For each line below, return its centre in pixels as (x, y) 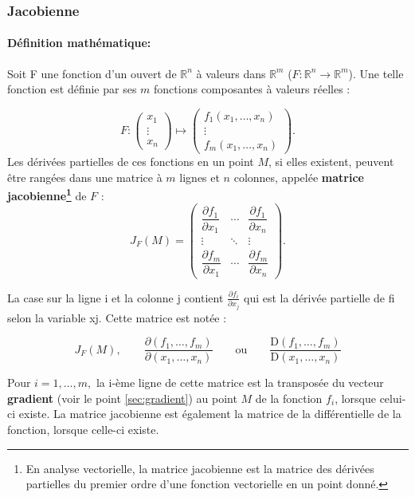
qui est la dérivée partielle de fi (319, 297)
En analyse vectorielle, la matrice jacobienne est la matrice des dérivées (200, 468)
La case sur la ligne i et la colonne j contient (115, 297)
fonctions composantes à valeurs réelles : (252, 89)
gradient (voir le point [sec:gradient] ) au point (122, 398)
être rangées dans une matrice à (85, 177)
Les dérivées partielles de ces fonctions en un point (131, 161)
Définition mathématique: (79, 43)
